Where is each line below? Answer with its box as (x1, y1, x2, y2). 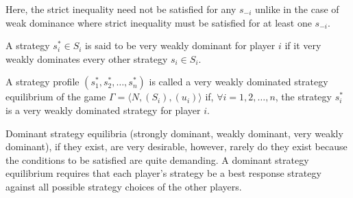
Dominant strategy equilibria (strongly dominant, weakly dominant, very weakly (5, 126, 343, 140)
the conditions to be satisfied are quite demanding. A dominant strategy (5, 152, 309, 167)
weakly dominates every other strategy (5, 51, 168, 66)
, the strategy (275, 89, 332, 104)
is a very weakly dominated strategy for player (5, 102, 201, 117)
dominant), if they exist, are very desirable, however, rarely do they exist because (5, 139, 348, 154)
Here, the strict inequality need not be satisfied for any (5, 2, 236, 16)
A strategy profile (5, 74, 80, 89)
